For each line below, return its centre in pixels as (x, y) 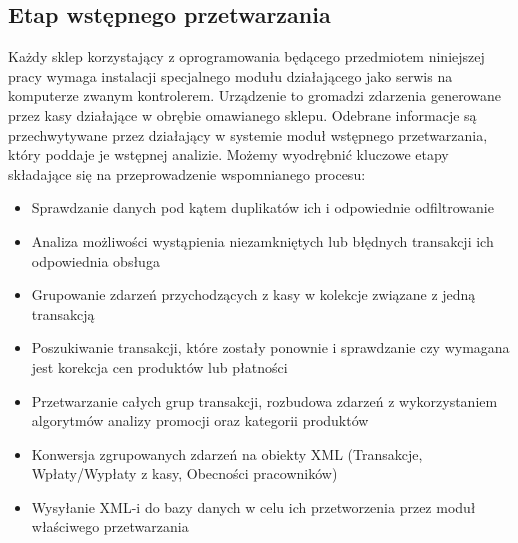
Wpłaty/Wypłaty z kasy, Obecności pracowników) (184, 473)
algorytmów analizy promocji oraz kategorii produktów (200, 420)
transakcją (63, 313)
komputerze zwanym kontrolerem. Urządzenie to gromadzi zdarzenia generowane (254, 95)
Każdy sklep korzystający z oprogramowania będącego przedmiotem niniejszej (246, 56)
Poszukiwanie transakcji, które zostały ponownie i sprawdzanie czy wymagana (270, 347)
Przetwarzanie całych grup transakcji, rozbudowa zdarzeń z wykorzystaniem (264, 400)
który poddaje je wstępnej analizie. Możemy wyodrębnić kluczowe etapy (228, 154)
